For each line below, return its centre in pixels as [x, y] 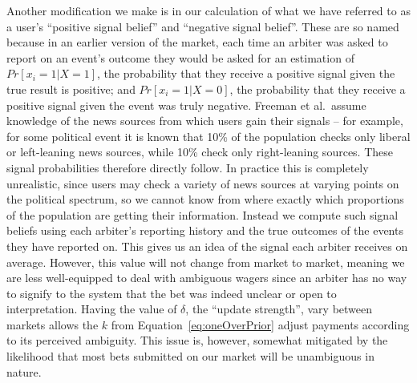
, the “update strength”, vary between [279, 309]
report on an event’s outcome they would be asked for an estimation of [180, 57]
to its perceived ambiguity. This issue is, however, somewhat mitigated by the [197, 340]
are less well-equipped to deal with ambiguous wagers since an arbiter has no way [207, 278]
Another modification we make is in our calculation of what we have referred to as [208, 10]
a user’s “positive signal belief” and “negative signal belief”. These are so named [203, 26]
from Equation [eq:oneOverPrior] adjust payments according [260, 324]
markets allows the [53, 324]
